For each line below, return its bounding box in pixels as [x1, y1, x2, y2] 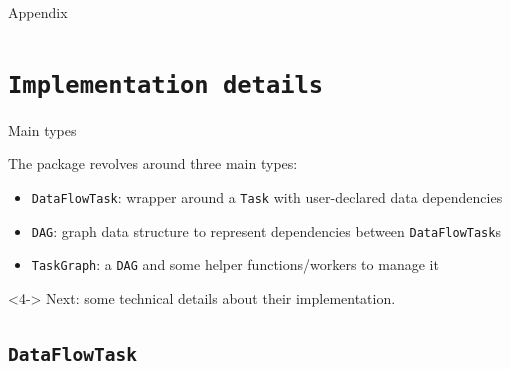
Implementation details [8, 70, 324, 99]
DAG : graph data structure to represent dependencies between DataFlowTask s [31, 220, 501, 241]
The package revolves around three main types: [8, 153, 298, 174]
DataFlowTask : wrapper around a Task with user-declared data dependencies [31, 187, 503, 208]
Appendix [8, 2, 68, 22]
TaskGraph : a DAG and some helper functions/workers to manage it [31, 254, 439, 275]
